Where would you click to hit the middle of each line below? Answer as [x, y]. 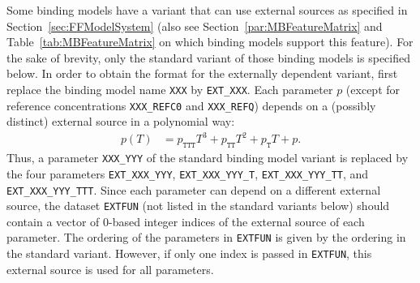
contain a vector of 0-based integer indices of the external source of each [186, 221]
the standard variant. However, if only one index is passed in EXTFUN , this [189, 253]
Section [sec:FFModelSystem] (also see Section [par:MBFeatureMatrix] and [195, 26]
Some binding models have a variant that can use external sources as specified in [207, 10]
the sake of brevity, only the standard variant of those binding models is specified [208, 57]
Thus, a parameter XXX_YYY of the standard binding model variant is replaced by [208, 158]
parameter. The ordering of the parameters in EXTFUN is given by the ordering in [206, 237]
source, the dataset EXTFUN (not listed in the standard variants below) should [198, 206]
